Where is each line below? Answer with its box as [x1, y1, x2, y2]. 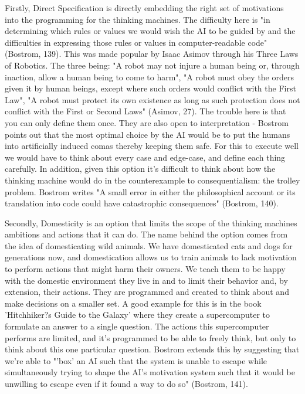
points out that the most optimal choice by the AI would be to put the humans [5, 128, 290, 140]
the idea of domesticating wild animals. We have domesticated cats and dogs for [5, 239, 293, 252]
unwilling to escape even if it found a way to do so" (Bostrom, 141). [5, 378, 248, 389]
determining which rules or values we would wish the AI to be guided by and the [5, 25, 296, 37]
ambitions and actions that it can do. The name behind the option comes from [5, 228, 288, 240]
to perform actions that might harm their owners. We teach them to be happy [5, 263, 286, 275]
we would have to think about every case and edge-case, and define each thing [5, 151, 286, 163]
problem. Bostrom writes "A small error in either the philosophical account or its [5, 185, 296, 198]
